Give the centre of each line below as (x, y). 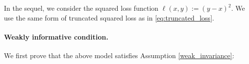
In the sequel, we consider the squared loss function (81, 8)
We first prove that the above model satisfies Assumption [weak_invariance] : (119, 55)
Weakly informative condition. (56, 36)
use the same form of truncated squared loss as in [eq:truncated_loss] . (109, 17)
